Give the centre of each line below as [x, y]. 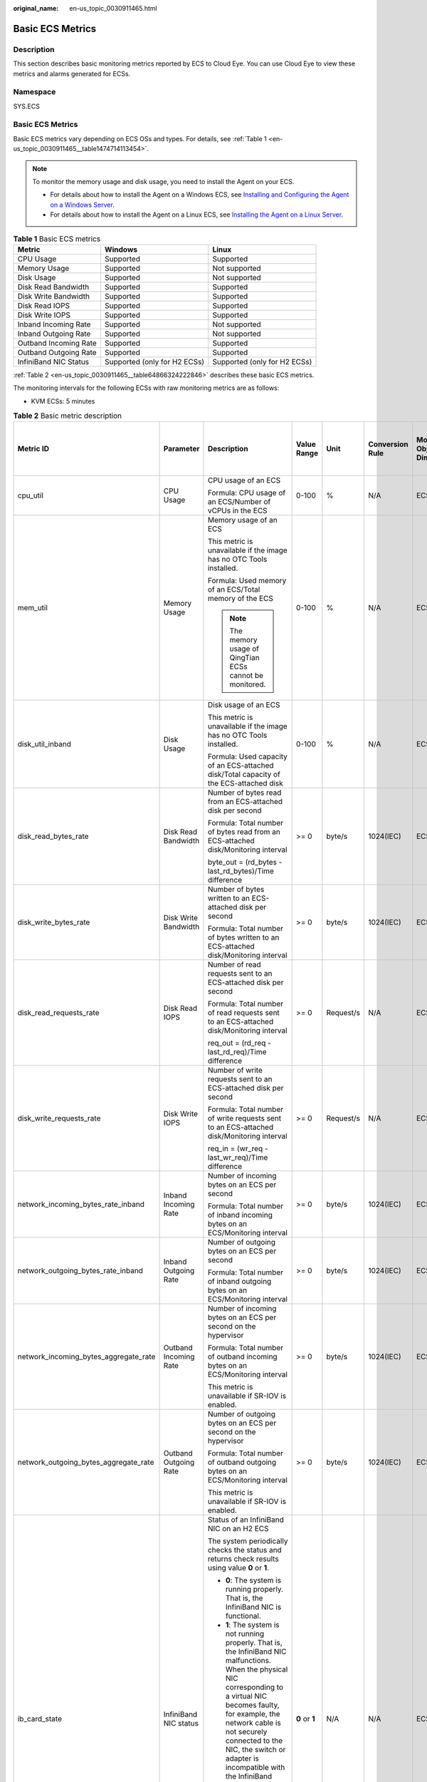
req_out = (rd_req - [239, 1043]
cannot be [246, 676]
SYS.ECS [27, 106]
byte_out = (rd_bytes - [245, 862]
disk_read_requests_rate [58, 1013]
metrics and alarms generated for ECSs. [72, 73]
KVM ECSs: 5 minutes [63, 401]
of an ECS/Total [234, 589]
